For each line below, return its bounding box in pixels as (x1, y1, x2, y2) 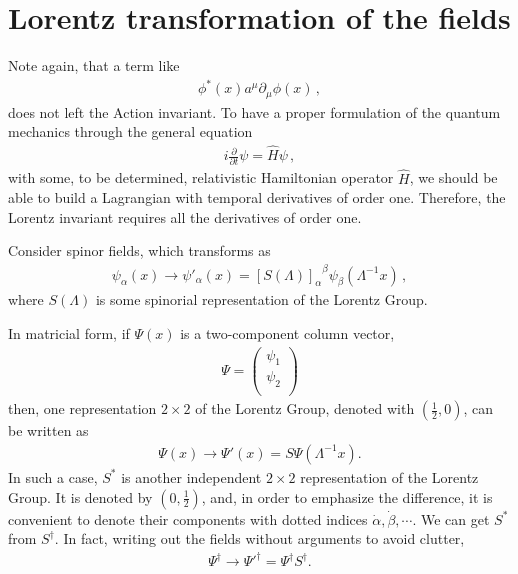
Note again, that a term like (8, 55, 180, 76)
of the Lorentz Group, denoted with (195, 398, 415, 419)
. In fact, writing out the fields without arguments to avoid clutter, (54, 528, 465, 549)
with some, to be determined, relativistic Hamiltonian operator (8, 167, 394, 188)
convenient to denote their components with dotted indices (8, 508, 368, 529)
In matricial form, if (8, 322, 130, 343)
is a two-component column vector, (180, 322, 395, 343)
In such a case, (8, 466, 98, 487)
